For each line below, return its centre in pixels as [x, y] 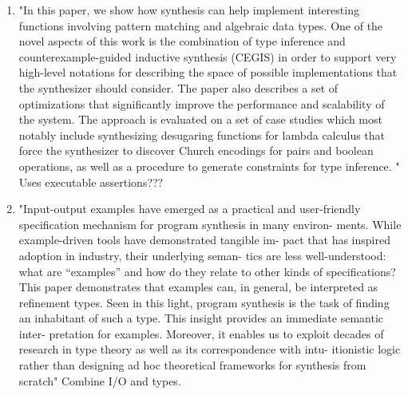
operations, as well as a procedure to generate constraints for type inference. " [209, 166]
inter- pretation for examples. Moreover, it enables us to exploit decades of [201, 333]
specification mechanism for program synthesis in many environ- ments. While [210, 224]
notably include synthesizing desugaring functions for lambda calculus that [202, 134]
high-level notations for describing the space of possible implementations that [208, 72]
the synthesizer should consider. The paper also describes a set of [178, 87]
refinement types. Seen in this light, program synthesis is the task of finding [204, 302]
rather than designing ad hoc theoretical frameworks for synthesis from [192, 365]
